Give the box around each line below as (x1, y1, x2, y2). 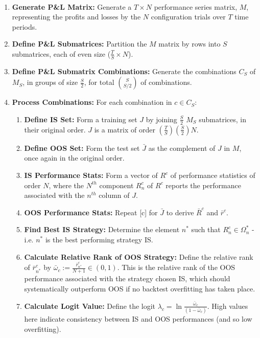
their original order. (24, 124, 86, 134)
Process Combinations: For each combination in (12, 97, 172, 107)
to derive (166, 207, 194, 217)
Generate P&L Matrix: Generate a (12, 1, 132, 12)
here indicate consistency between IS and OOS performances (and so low (24, 313, 252, 324)
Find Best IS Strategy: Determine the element (24, 224, 180, 235)
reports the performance (166, 179, 241, 190)
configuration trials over (151, 11, 226, 22)
